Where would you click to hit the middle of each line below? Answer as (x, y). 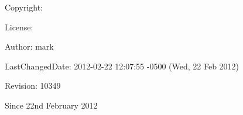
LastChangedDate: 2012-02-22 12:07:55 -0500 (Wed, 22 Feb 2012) (122, 66)
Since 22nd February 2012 (51, 105)
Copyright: (24, 7)
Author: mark (29, 46)
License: (19, 27)
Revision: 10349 (33, 86)
